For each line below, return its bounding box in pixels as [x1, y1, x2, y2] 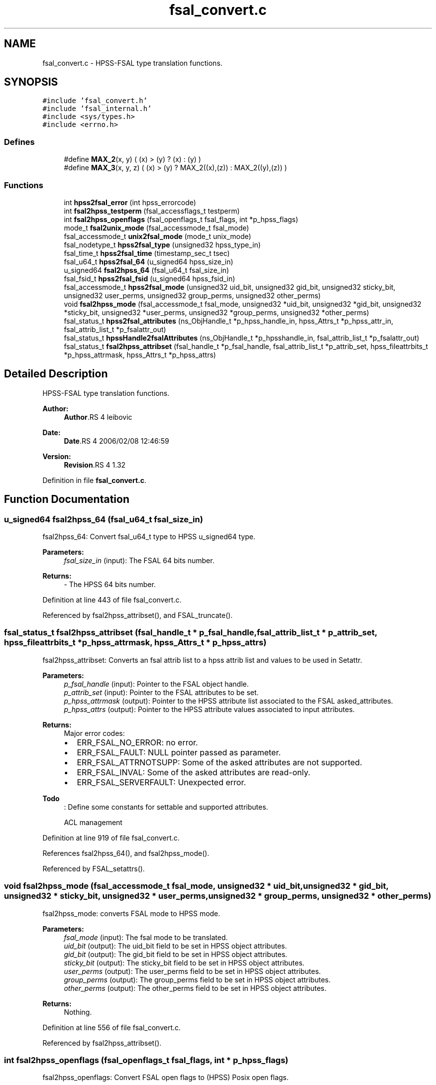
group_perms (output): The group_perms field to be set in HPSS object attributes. [64, 975, 331, 984]
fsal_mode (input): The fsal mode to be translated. [64, 933, 228, 942]
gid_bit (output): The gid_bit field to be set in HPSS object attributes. [64, 950, 288, 959]
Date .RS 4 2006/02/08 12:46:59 [64, 436, 169, 445]
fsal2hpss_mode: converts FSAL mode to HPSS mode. [42, 909, 220, 918]
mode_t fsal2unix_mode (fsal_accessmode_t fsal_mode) [64, 223, 249, 232]
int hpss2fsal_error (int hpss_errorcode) [64, 198, 196, 207]
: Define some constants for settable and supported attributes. [64, 802, 268, 811]
